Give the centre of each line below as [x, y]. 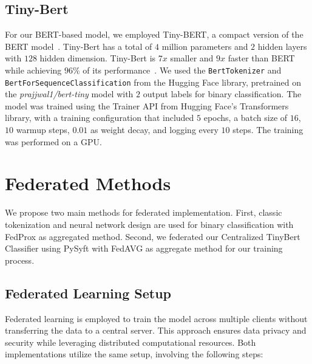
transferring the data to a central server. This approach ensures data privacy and [156, 330]
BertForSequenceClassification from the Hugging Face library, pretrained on [153, 82]
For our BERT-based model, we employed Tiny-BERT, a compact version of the [154, 34]
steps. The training [268, 130]
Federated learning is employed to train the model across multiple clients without [156, 318]
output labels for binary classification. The [222, 94]
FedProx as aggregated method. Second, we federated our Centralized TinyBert [153, 236]
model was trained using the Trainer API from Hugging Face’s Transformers [147, 105]
